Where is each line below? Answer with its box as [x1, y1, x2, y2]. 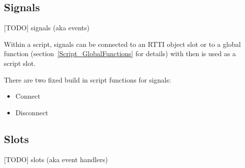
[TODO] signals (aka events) [4, 22, 90, 33]
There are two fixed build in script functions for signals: [4, 74, 171, 84]
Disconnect [15, 107, 48, 117]
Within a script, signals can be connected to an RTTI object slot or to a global [4, 39, 241, 49]
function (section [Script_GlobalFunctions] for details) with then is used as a [4, 48, 236, 59]
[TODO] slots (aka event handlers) [4, 154, 108, 164]
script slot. [4, 58, 36, 68]
